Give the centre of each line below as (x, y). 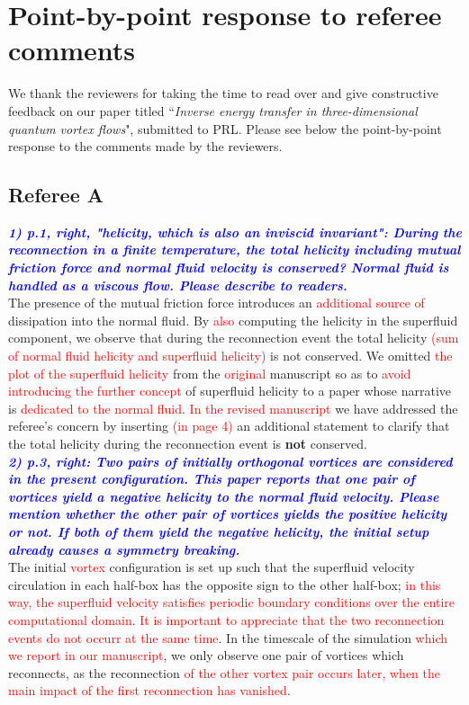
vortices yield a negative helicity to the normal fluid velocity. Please (224, 496)
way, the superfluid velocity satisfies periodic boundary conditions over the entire (232, 602)
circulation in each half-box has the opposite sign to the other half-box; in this (225, 584)
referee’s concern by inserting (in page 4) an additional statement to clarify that (229, 426)
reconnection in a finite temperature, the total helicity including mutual (234, 250)
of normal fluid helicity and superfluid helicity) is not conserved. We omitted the (230, 356)
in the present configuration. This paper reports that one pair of (212, 479)
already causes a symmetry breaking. (124, 549)
